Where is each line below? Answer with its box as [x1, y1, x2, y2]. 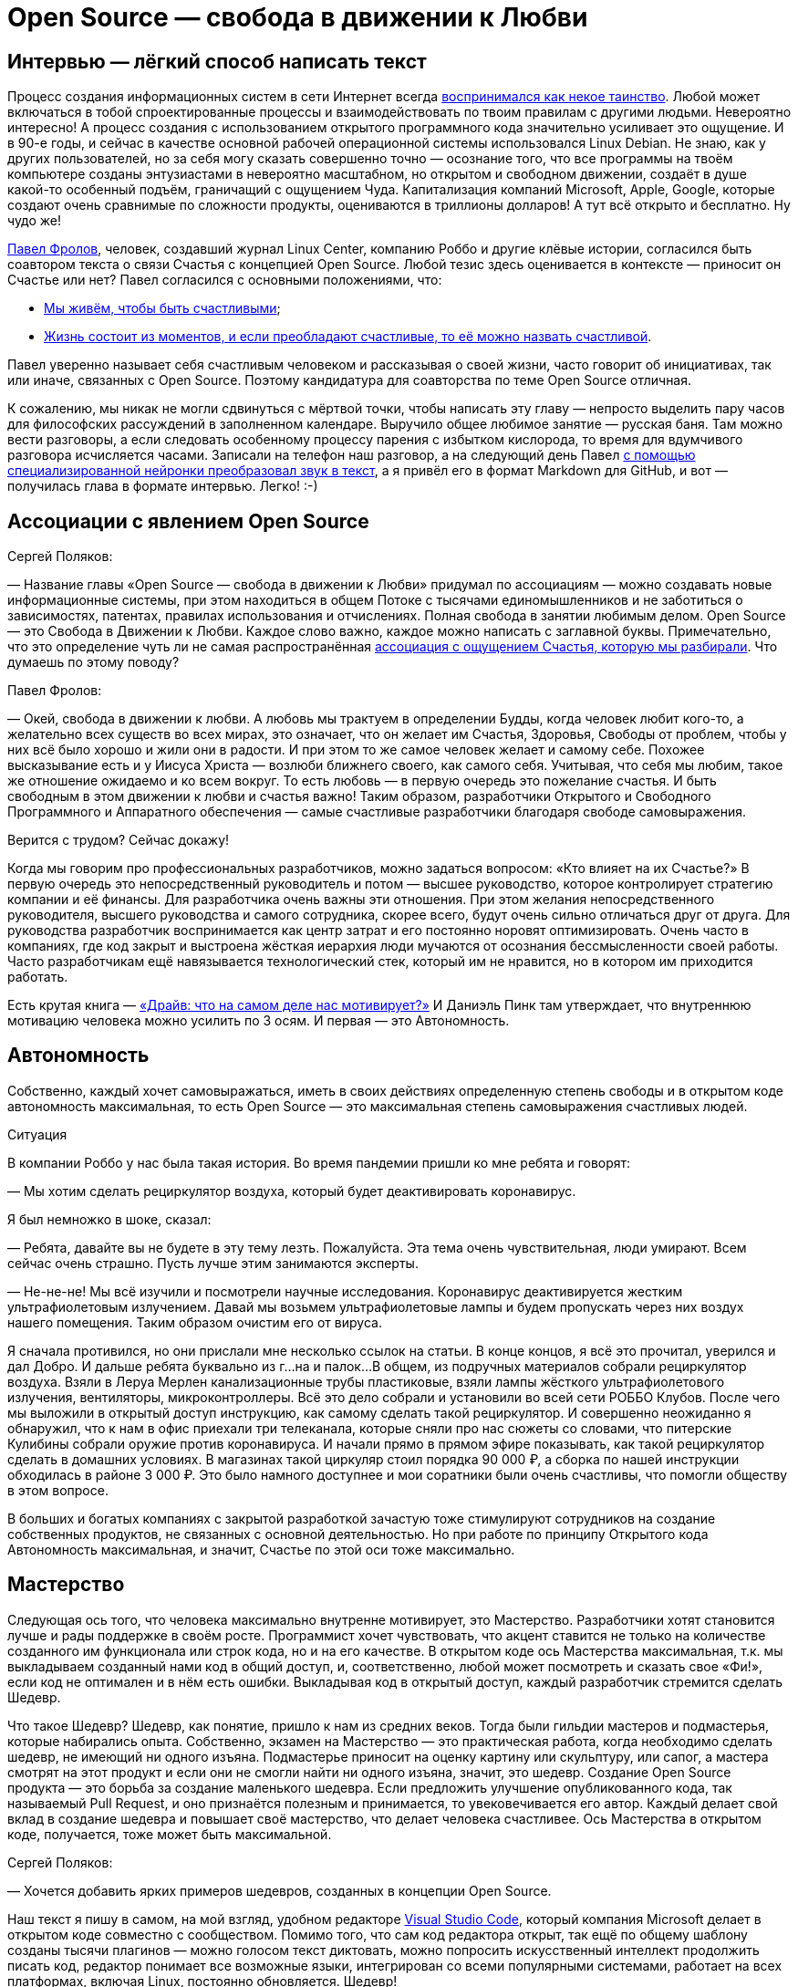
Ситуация [7, 1126, 67, 1142]
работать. [7, 969, 68, 985]
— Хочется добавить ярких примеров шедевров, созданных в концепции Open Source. [7, 1882, 552, 1899]
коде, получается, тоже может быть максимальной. [7, 1826, 332, 1842]
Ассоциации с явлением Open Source [7, 509, 369, 533]
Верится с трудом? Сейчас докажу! [7, 832, 230, 848]
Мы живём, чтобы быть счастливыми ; [44, 300, 281, 317]
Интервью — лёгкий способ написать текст [7, 49, 427, 73]
